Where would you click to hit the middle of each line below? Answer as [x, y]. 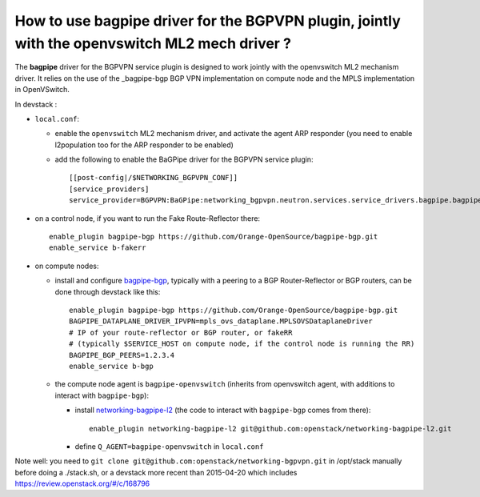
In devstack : [36, 104]
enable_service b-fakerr [98, 248]
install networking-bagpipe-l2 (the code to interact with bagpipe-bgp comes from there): [223, 410]
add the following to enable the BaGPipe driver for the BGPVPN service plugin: [184, 159]
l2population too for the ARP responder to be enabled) [144, 145]
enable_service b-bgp [111, 366]
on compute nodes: [67, 266]
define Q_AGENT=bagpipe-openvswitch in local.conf [169, 446]
